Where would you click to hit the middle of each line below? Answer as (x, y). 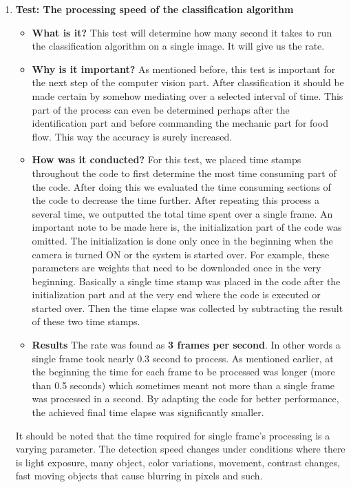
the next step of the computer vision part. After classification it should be (188, 82)
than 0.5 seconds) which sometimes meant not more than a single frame (183, 385)
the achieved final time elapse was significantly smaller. (148, 412)
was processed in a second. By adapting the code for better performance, (185, 398)
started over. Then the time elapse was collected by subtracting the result (188, 308)
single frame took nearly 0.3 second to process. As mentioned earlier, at (183, 358)
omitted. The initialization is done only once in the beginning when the (182, 240)
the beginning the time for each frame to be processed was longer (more (183, 372)
